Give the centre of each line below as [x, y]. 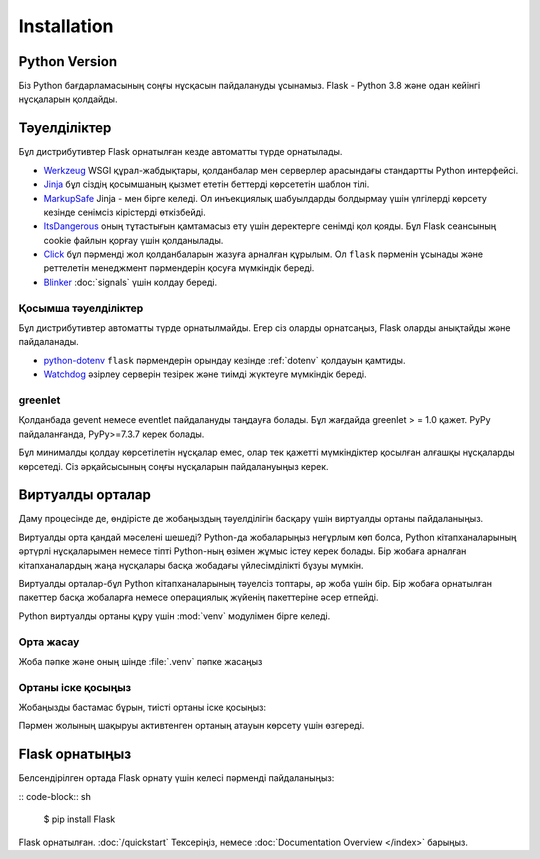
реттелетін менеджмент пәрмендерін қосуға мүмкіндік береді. [179, 268]
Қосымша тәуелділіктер [81, 308]
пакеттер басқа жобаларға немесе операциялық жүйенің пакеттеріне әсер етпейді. [198, 597]
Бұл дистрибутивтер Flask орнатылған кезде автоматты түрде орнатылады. [180, 152]
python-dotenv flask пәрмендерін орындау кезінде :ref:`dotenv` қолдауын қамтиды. [224, 360]
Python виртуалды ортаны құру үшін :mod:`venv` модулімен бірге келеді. [174, 616]
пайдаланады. [48, 342]
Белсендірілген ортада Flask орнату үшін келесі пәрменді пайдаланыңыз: [176, 778]
